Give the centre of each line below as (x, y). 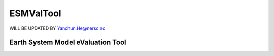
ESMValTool (35, 13)
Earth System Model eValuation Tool (68, 43)
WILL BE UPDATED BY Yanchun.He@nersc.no (57, 28)
